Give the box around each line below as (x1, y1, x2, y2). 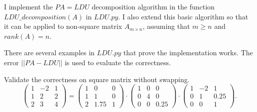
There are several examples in (4, 47, 95, 58)
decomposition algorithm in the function (92, 1, 215, 11)
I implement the (4, 1, 53, 11)
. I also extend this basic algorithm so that (118, 11, 249, 21)
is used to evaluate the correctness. (64, 57, 171, 67)
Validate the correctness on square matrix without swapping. (4, 74, 190, 84)
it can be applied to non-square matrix (4, 21, 123, 31)
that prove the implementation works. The (123, 47, 253, 58)
